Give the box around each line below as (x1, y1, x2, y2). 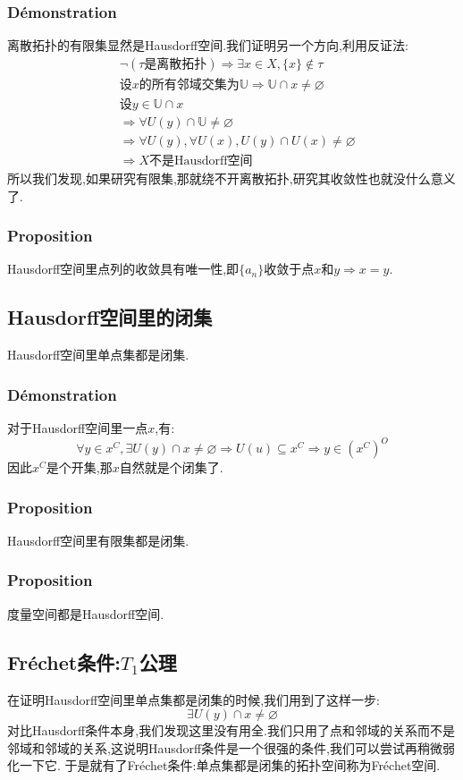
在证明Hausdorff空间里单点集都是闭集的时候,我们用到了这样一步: (7, 690, 381, 708)
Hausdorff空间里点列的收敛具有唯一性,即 (7, 259, 240, 278)
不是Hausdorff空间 (148, 154, 253, 167)
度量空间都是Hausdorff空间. (7, 604, 164, 623)
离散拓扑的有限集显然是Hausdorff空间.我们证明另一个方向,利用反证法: (7, 36, 408, 55)
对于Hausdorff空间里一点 (7, 419, 148, 437)
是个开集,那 (46, 458, 113, 477)
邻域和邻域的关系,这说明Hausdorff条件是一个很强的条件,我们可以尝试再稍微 (7, 738, 443, 757)
